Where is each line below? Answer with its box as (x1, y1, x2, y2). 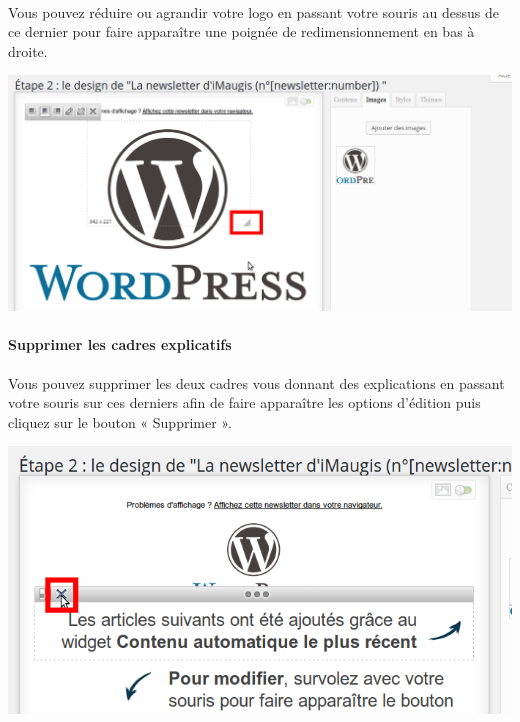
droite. (8, 40, 48, 61)
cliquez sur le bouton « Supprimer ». (8, 411, 232, 432)
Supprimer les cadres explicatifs (8, 334, 232, 355)
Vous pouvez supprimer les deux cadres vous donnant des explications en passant (8, 372, 505, 393)
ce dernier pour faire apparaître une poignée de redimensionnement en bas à (8, 21, 475, 42)
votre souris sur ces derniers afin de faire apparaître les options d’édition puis (8, 392, 481, 413)
